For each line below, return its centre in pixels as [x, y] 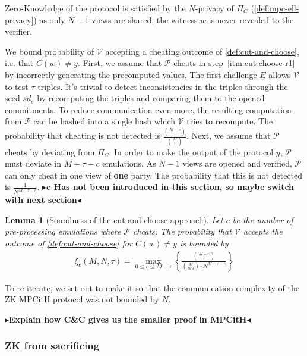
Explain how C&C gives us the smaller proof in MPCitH [128, 319]
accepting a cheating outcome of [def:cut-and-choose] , [202, 51]
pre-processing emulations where [63, 231]
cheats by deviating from [50, 152]
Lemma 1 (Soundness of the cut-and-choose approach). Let [114, 219]
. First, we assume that [120, 63]
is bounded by [204, 243]
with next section [41, 200]
